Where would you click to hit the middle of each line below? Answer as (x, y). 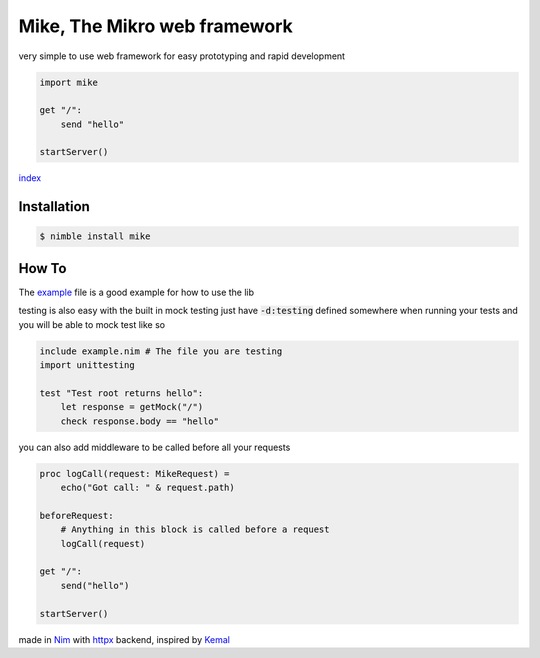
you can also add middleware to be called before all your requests (154, 447)
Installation (54, 206)
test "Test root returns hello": (121, 393)
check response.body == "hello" (140, 421)
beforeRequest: (76, 515)
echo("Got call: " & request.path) (147, 488)
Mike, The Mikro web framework (156, 26)
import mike (69, 82)
